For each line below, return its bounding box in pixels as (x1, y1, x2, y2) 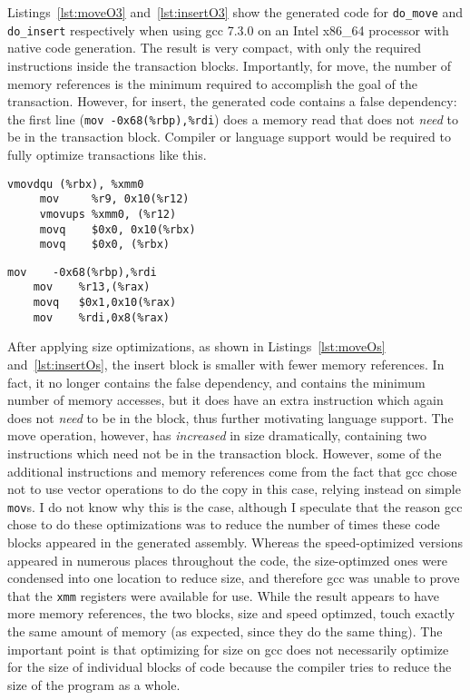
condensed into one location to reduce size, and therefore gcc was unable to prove (7, 568, 460, 587)
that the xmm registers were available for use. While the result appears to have (7, 586, 439, 605)
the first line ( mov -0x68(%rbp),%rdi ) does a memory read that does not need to (7, 109, 459, 128)
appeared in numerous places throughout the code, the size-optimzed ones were (7, 550, 447, 569)
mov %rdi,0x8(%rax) (33, 311, 170, 324)
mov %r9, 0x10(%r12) (39, 192, 190, 206)
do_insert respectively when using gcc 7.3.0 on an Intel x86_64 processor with (7, 20, 449, 39)
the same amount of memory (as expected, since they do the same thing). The (7, 622, 443, 641)
